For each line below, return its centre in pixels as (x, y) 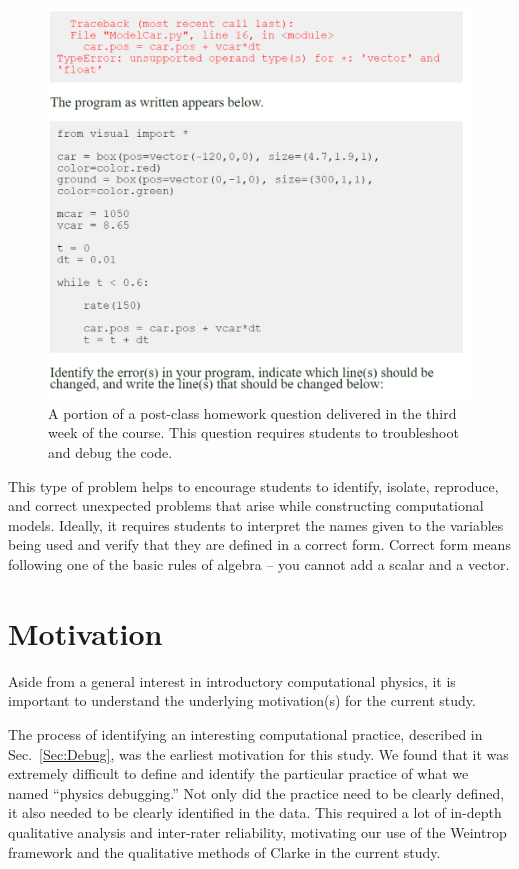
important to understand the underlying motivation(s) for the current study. (242, 700)
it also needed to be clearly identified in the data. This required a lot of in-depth (255, 812)
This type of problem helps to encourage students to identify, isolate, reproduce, (253, 485)
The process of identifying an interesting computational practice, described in (245, 733)
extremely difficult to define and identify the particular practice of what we (238, 773)
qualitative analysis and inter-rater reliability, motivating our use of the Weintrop (257, 831)
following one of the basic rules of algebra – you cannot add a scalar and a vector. (259, 564)
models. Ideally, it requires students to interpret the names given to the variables (256, 524)
